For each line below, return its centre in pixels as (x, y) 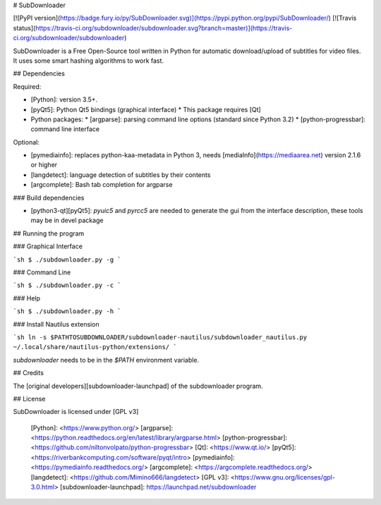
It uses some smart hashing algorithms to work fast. (89, 61)
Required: (27, 86)
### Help (27, 298)
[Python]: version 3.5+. (64, 99)
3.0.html (43, 487)
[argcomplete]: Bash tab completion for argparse (102, 185)
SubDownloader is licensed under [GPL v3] (76, 412)
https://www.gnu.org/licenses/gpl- (285, 477)
